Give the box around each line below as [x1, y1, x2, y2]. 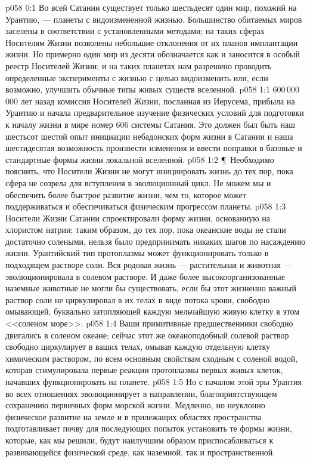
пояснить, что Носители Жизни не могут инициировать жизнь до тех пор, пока [5, 165, 293, 177]
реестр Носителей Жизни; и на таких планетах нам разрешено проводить [5, 59, 272, 72]
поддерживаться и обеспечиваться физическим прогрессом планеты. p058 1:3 [5, 200, 286, 212]
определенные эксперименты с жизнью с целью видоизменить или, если [5, 71, 268, 84]
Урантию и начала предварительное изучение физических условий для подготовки [5, 106, 304, 119]
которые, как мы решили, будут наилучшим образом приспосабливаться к [5, 433, 274, 446]
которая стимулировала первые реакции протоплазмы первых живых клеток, [5, 364, 283, 376]
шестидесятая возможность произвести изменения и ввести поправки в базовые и [5, 141, 302, 154]
